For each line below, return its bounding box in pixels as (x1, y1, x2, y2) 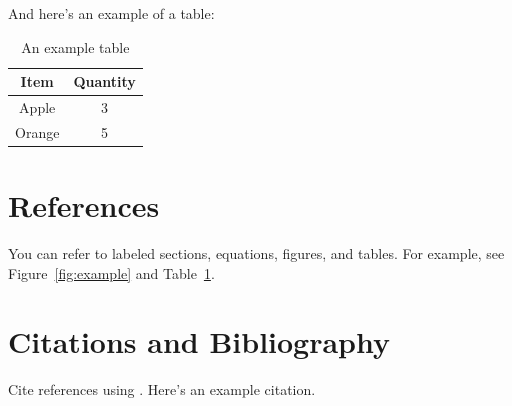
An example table (21, 36, 130, 57)
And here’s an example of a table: (8, 3, 215, 23)
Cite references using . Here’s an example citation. (8, 379, 316, 400)
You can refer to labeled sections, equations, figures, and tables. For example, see (8, 243, 505, 264)
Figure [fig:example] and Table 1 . (8, 262, 215, 283)
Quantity (73, 71, 136, 92)
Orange (15, 121, 60, 142)
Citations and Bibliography (8, 321, 391, 362)
